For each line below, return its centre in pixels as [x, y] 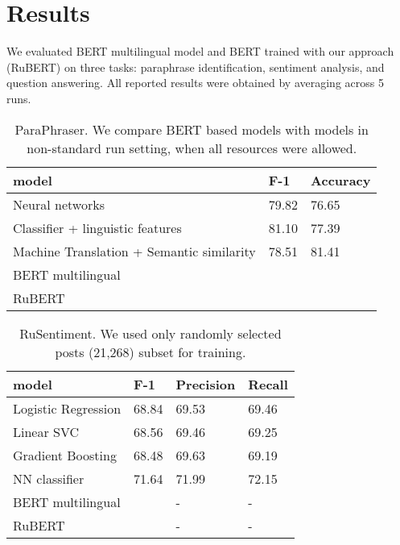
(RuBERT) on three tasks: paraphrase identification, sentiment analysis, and [196, 67]
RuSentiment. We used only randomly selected [151, 333]
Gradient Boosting [65, 455]
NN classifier [49, 478]
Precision [206, 384]
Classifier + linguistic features [97, 227]
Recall [268, 384]
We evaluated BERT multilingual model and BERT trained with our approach [200, 51]
